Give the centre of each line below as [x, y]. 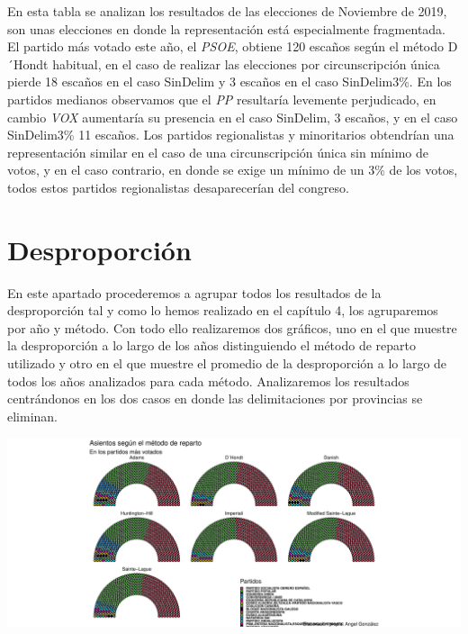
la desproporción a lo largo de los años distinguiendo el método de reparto [211, 345]
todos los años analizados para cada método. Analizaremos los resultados [208, 380]
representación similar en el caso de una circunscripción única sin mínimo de [218, 152]
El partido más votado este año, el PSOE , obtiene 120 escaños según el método [225, 46]
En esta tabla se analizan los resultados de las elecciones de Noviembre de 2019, [227, 11]
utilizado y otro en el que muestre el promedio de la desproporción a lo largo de [227, 363]
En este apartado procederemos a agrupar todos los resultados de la [194, 292]
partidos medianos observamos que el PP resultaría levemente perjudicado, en [222, 99]
